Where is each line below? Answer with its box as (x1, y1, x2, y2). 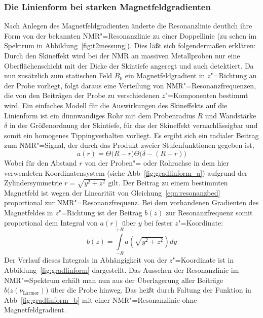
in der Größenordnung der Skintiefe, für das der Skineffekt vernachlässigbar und (9, 120, 258, 131)
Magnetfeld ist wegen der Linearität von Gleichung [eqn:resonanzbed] (4, 187, 220, 198)
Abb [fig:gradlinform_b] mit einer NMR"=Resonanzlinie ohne (4, 294, 197, 305)
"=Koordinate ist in (172, 255, 234, 265)
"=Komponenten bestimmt (165, 90, 248, 101)
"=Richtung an (210, 70, 257, 81)
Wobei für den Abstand (4, 157, 77, 168)
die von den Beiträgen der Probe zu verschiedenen (4, 90, 160, 101)
